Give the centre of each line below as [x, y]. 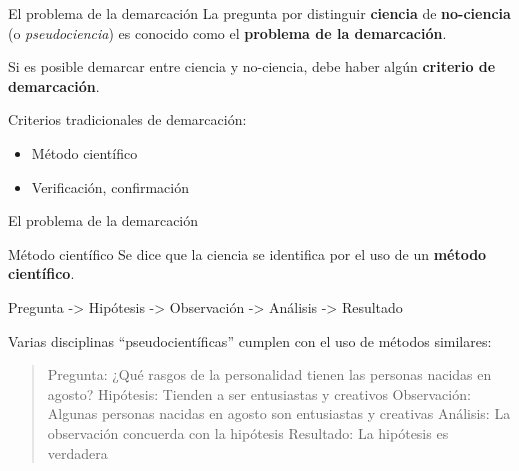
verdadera [77, 452]
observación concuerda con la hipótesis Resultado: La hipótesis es [248, 432]
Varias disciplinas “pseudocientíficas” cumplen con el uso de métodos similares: [250, 340]
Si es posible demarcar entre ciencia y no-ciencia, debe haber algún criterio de [252, 66]
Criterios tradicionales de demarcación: [127, 119]
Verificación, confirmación [110, 186]
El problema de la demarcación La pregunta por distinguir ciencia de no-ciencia [259, 13]
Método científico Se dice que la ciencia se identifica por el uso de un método [247, 253]
